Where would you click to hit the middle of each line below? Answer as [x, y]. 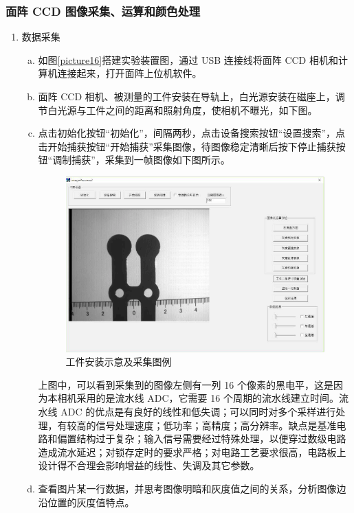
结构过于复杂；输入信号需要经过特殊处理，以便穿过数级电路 [211, 438]
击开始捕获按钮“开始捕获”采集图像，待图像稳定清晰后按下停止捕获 [187, 146]
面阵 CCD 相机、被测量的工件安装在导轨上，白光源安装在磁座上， [187, 96]
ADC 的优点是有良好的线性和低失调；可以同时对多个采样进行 [198, 412]
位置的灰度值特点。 [91, 502]
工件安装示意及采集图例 [119, 362]
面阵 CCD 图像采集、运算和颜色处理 [103, 11]
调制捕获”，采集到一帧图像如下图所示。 [141, 160]
